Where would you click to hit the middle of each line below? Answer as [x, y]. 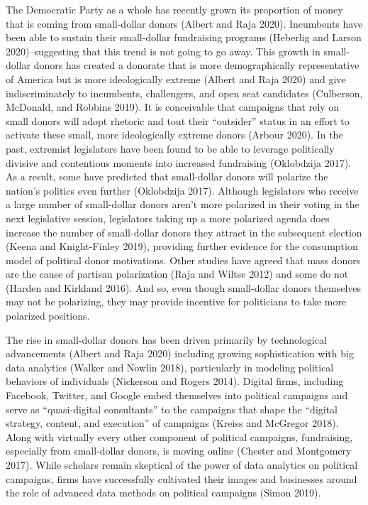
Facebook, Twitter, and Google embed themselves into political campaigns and [177, 395]
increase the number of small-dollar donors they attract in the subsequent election [184, 232]
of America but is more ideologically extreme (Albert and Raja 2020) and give [176, 78]
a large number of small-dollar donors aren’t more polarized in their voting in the [183, 204]
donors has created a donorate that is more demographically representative [196, 65]
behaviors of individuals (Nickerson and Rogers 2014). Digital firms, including [175, 381]
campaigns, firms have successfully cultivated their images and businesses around [182, 478]
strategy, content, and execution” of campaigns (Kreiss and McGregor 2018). [172, 423]
